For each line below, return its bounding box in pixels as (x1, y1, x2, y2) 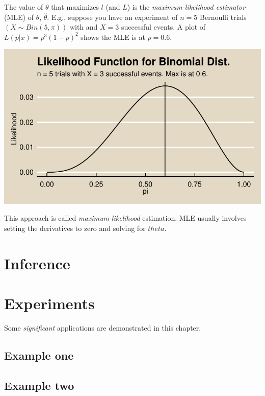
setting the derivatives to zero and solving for (4, 222, 146, 233)
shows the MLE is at (81, 31, 145, 42)
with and (69, 21, 98, 32)
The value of (4, 2, 43, 12)
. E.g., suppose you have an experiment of (47, 11, 178, 22)
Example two (4, 377, 74, 393)
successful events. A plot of (121, 21, 206, 32)
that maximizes (51, 2, 99, 12)
